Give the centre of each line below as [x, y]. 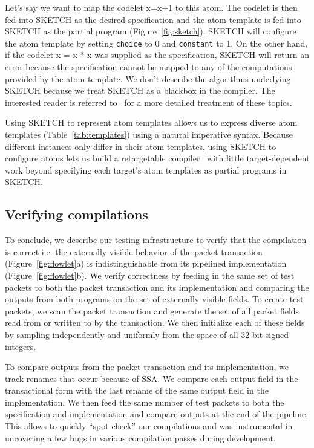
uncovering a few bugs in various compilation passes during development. [140, 437]
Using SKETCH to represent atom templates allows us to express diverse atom [151, 122]
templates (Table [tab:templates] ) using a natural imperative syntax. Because [149, 134]
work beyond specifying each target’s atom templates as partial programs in [146, 170]
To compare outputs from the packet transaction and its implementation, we [147, 367]
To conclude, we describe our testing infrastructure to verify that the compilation [156, 240]
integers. [21, 346]
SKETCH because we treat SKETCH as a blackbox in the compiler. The [140, 90]
